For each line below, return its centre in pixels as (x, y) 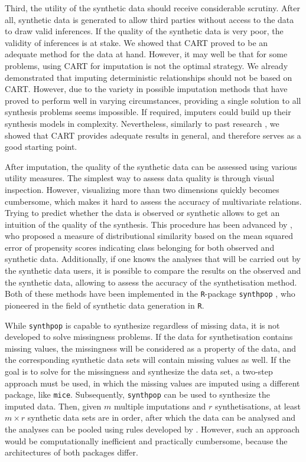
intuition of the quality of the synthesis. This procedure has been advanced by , (149, 224)
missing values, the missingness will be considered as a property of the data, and (151, 348)
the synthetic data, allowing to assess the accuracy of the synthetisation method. (151, 282)
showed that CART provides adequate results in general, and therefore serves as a (153, 135)
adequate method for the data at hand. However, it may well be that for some (146, 54)
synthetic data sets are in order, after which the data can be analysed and (161, 417)
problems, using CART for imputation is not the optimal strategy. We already (147, 65)
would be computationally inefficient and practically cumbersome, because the (146, 440)
